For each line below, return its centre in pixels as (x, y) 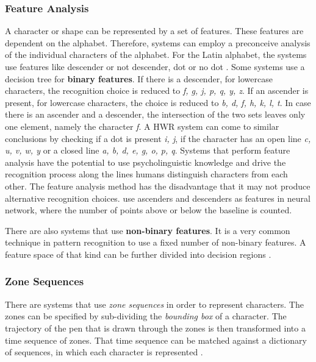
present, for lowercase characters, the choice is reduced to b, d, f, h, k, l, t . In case (158, 102)
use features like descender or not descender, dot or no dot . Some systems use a (155, 66)
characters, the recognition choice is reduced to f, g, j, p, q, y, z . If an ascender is (157, 90)
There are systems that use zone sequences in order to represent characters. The (154, 304)
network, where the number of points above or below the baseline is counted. (149, 210)
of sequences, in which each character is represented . (104, 352)
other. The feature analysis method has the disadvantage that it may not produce (158, 186)
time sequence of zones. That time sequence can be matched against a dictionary (156, 340)
